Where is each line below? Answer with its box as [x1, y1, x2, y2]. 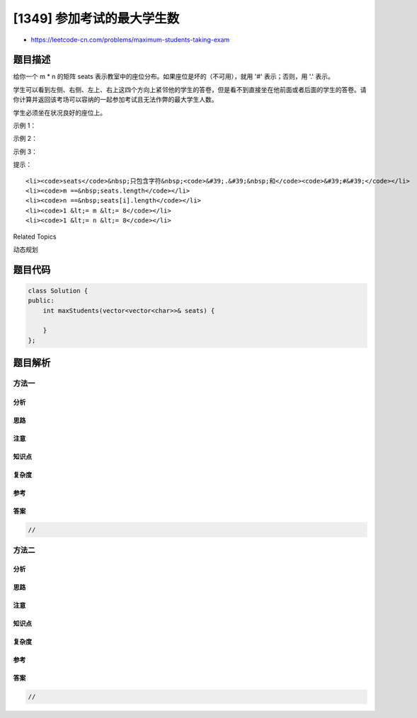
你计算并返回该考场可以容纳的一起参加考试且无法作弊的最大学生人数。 [13, 96, 218, 104]
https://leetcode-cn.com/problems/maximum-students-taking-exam [30, 35, 230, 44]
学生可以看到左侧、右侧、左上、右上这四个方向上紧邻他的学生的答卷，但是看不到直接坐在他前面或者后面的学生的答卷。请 [13, 85, 367, 93]
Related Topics [13, 232, 57, 241]
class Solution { [28, 287, 88, 295]
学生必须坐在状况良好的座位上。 [13, 108, 106, 117]
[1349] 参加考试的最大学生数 [13, 11, 180, 26]
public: [28, 297, 55, 304]
